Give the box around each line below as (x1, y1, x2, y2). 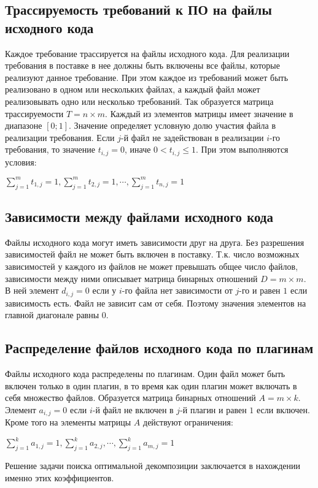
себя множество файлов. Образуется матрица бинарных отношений (5, 391, 256, 404)
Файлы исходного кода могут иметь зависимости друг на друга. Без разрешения (5, 235, 304, 248)
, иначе (124, 143, 151, 156)
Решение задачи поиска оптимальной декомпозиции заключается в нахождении (5, 459, 301, 472)
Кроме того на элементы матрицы (5, 416, 131, 429)
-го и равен (239, 284, 281, 297)
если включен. (256, 403, 310, 416)
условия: (5, 155, 37, 168)
